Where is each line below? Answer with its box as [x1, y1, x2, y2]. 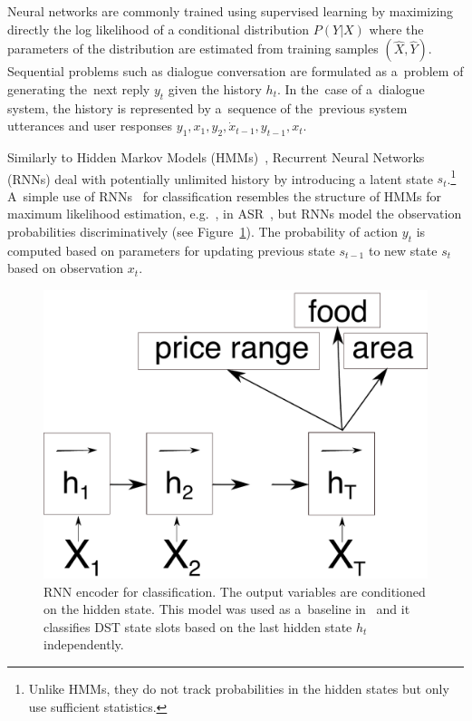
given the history [168, 79, 262, 98]
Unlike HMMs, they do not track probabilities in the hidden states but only [28, 678, 449, 697]
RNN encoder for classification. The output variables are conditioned [43, 581, 426, 600]
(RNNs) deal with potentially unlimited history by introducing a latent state [7, 169, 433, 188]
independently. [43, 635, 124, 654]
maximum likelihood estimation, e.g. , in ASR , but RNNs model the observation [7, 204, 462, 223]
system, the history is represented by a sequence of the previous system [7, 98, 408, 117]
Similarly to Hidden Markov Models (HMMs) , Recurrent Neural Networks [7, 147, 425, 166]
